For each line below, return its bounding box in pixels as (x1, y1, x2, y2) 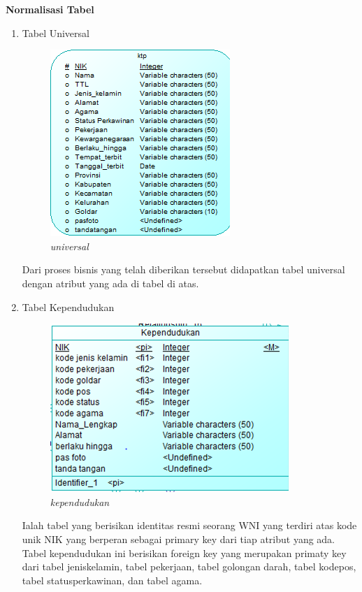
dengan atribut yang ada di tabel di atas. (22, 275, 199, 290)
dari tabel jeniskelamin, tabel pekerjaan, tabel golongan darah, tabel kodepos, (22, 559, 356, 574)
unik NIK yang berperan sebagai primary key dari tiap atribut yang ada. (22, 531, 335, 546)
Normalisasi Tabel (6, 2, 94, 16)
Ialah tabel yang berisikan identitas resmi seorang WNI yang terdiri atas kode (22, 518, 357, 533)
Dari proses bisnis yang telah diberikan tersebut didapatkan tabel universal (22, 262, 345, 277)
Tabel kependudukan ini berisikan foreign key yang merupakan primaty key (22, 545, 347, 560)
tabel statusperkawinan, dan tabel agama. (22, 572, 203, 587)
